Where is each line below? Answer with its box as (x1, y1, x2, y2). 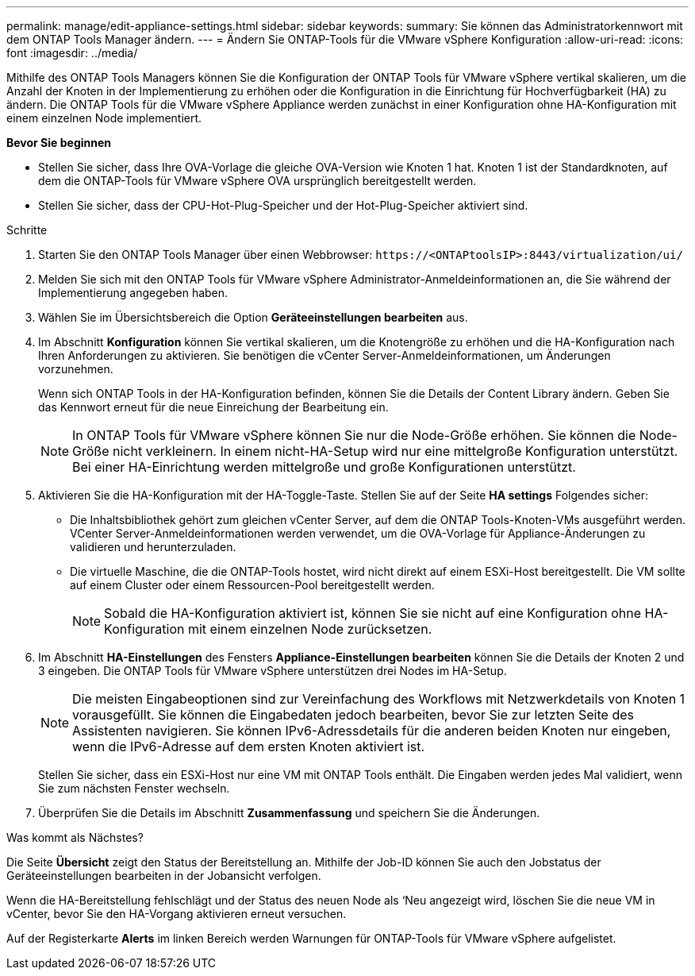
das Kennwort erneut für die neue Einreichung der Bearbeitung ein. (38, 400, 389, 414)
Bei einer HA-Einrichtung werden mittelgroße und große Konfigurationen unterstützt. (72, 459, 576, 475)
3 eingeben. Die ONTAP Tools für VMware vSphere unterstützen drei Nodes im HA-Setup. (38, 664, 507, 677)
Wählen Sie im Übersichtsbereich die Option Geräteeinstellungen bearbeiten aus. (38, 311, 468, 324)
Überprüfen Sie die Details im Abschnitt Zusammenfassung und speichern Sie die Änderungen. (38, 806, 540, 820)
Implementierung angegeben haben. (38, 286, 228, 299)
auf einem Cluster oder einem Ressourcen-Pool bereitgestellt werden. (70, 578, 435, 592)
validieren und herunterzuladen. (70, 540, 236, 554)
